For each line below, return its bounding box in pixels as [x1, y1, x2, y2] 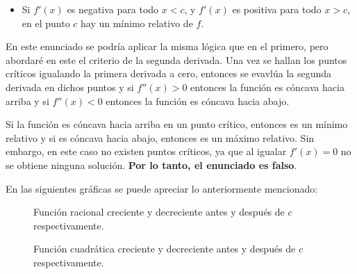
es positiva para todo [232, 2, 322, 16]
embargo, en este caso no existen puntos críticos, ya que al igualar [6, 144, 287, 159]
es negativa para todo [67, 2, 159, 16]
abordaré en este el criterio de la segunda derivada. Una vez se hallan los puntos [6, 52, 347, 67]
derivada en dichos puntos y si [6, 79, 134, 94]
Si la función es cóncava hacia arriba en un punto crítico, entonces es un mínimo [6, 117, 348, 131]
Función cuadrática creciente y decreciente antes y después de [33, 241, 296, 256]
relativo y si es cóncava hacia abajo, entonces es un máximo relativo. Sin [6, 130, 315, 145]
